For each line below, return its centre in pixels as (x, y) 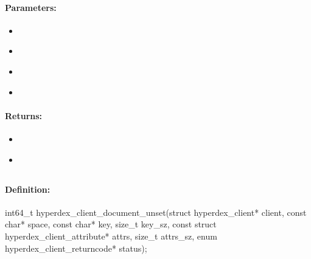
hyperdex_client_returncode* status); (76, 248)
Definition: (28, 189)
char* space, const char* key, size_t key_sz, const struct (111, 224)
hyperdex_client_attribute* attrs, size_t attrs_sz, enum (111, 236)
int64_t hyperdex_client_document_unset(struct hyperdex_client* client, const (156, 212)
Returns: (24, 115)
